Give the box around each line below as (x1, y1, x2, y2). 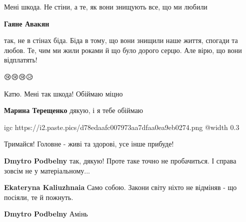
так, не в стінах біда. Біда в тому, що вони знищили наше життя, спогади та (4, 35, 238, 45)
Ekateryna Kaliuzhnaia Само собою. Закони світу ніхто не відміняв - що (4, 182, 237, 192)
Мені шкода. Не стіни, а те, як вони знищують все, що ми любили (4, 1, 207, 11)
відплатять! (4, 54, 37, 65)
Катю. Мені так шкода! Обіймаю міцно (4, 88, 123, 98)
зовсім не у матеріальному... (4, 165, 90, 175)
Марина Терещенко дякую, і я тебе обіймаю (4, 105, 143, 115)
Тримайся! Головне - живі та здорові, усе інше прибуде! (4, 138, 174, 149)
